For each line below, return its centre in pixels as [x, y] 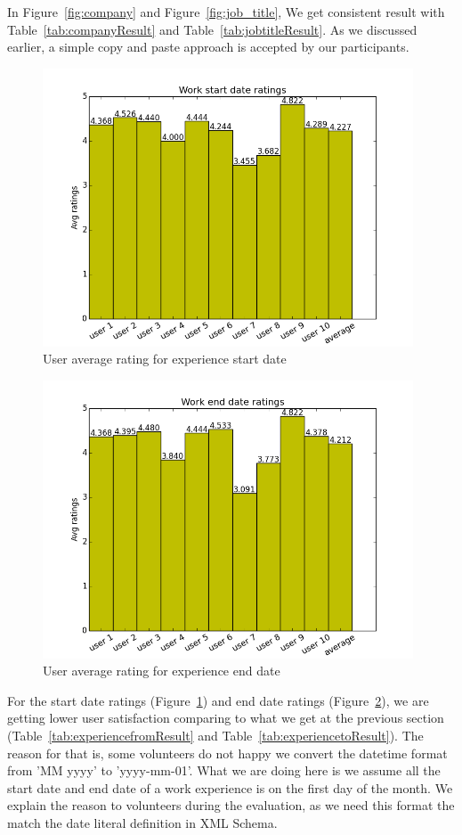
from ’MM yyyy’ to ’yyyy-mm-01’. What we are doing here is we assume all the [224, 770]
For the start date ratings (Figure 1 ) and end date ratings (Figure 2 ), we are [218, 700]
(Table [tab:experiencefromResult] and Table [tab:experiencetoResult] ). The [215, 735]
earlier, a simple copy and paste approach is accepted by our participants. [208, 47]
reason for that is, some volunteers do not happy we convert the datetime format [227, 753]
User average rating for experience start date [165, 359]
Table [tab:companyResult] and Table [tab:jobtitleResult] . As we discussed [212, 29]
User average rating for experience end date [162, 671]
